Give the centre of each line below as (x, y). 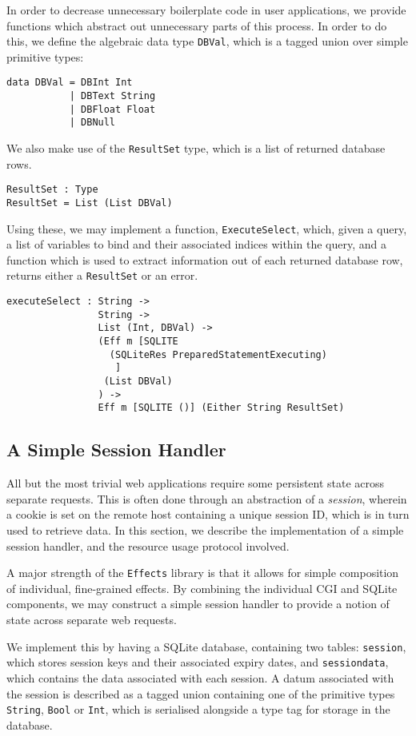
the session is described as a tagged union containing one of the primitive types (201, 693)
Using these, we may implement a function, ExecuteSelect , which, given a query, (207, 228)
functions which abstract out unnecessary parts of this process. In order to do (197, 25)
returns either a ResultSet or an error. (102, 275)
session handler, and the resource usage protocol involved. (148, 545)
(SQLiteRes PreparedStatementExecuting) (218, 354)
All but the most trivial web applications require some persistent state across (196, 483)
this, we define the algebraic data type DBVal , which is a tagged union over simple (207, 41)
